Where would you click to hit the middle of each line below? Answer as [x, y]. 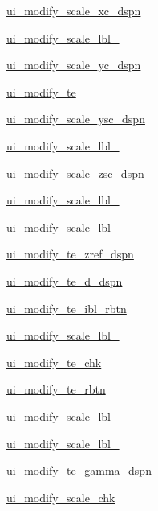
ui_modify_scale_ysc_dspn [76, 119]
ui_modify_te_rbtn [56, 389]
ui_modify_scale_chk [61, 497]
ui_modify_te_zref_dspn [70, 254]
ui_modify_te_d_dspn [65, 280]
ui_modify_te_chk [54, 362]
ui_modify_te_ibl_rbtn [67, 308]
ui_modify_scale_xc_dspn [74, 10]
